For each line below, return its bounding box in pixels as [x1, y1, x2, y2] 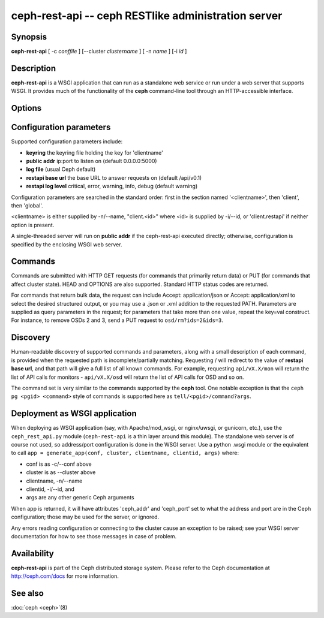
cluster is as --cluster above [26, 469, 96, 476]
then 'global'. [11, 202, 43, 209]
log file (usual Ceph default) [26, 165, 96, 173]
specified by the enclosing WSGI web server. [11, 240, 122, 248]
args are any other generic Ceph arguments [26, 494, 134, 501]
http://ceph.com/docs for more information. [11, 572, 119, 580]
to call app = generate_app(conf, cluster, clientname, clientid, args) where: [11, 450, 239, 457]
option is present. [11, 221, 55, 228]
